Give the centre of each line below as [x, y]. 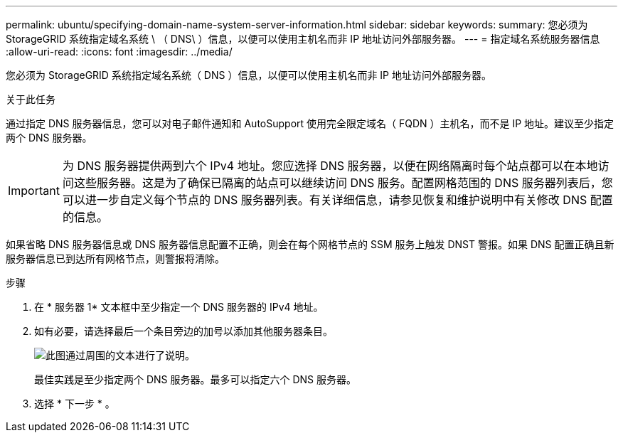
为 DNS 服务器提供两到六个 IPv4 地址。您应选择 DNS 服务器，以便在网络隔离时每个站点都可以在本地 [330, 166]
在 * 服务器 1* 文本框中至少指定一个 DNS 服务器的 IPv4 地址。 [179, 307]
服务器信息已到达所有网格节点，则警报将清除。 [115, 258]
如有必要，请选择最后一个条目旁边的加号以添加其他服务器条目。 [183, 331]
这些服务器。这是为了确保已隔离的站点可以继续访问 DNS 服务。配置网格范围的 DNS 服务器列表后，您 [343, 183]
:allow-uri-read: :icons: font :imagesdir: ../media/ [119, 52]
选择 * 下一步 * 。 [75, 404]
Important [34, 191]
